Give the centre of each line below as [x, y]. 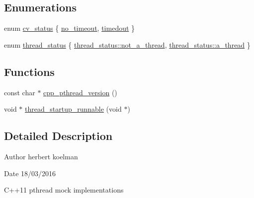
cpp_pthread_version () [80, 92]
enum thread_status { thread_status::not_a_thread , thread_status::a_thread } [127, 44]
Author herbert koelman [41, 156]
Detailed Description [58, 136]
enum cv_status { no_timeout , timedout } [70, 28]
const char [20, 92]
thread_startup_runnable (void [73, 109]
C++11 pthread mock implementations [64, 190]
